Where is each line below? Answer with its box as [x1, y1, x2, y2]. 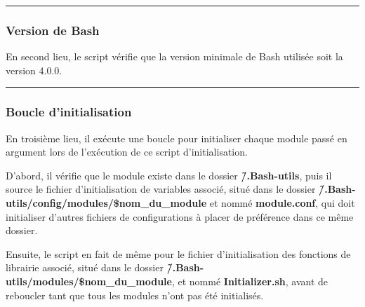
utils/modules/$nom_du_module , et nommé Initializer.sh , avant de [6, 273, 328, 288]
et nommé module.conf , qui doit [209, 196, 355, 210]
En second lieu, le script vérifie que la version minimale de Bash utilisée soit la [6, 49, 343, 64]
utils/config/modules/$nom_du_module [6, 196, 207, 210]
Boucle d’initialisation [6, 103, 132, 121]
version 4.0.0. [6, 62, 62, 77]
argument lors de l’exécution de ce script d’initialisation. [6, 144, 248, 159]
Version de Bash [6, 21, 100, 39]
